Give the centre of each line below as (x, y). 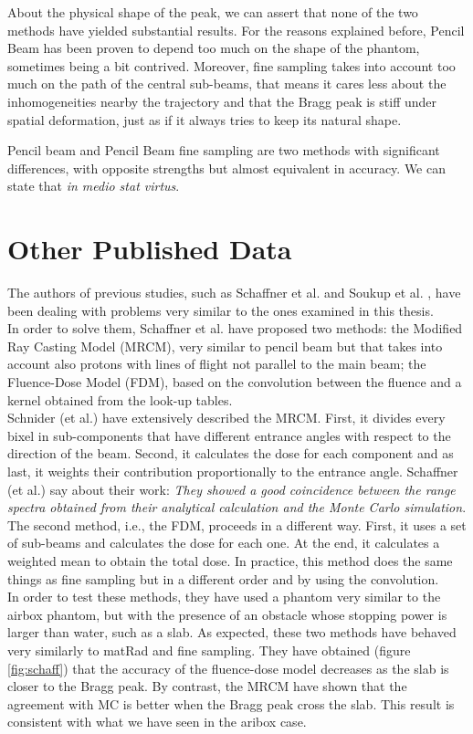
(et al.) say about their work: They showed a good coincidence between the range (231, 489)
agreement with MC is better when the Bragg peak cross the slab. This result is (231, 703)
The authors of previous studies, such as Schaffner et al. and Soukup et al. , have (234, 293)
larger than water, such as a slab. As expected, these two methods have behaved (232, 632)
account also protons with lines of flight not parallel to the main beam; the (217, 364)
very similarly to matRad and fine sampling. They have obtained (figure (209, 650)
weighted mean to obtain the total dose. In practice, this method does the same (230, 560)
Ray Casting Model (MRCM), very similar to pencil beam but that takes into (225, 346)
